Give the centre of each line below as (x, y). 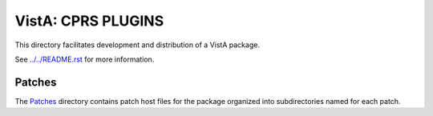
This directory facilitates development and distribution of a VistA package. (138, 45)
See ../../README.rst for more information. (85, 59)
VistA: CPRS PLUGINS (89, 21)
